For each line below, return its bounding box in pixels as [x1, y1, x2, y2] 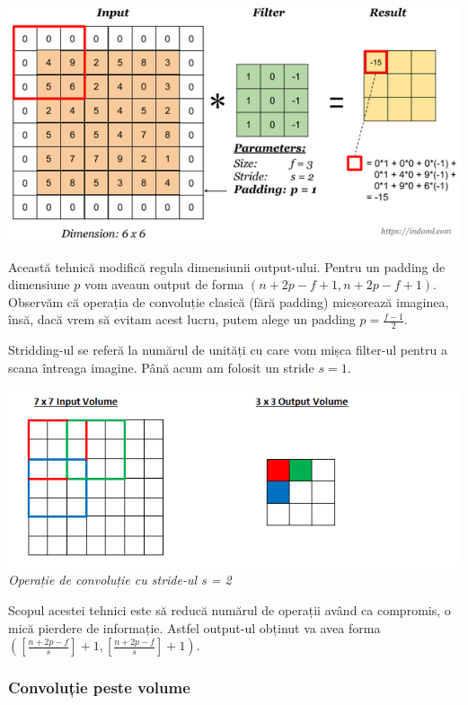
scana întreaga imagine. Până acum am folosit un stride [8, 357, 314, 376]
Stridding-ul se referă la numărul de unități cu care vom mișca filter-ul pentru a [8, 340, 447, 359]
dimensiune [8, 275, 70, 294]
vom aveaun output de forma [84, 275, 244, 294]
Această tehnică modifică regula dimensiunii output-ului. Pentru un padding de [8, 257, 446, 276]
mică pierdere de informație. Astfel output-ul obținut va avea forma [8, 618, 381, 637]
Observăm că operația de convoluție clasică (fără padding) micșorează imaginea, [8, 292, 449, 311]
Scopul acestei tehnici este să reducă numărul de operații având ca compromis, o [8, 601, 451, 620]
